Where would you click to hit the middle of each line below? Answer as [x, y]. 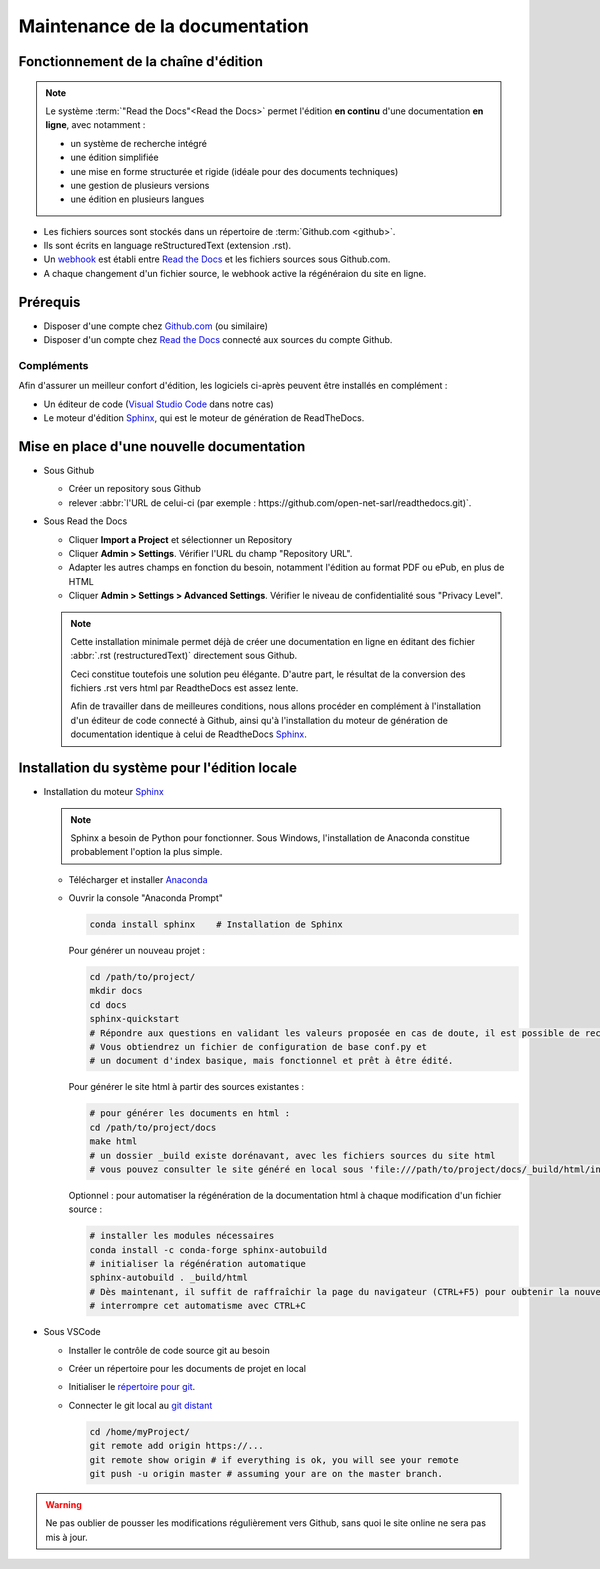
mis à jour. [67, 1537]
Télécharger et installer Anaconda [138, 879]
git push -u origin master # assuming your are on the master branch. [266, 1473]
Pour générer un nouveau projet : [136, 951]
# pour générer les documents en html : [189, 1113]
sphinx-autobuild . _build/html [169, 1278]
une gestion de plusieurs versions [140, 185]
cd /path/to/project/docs [153, 1127]
